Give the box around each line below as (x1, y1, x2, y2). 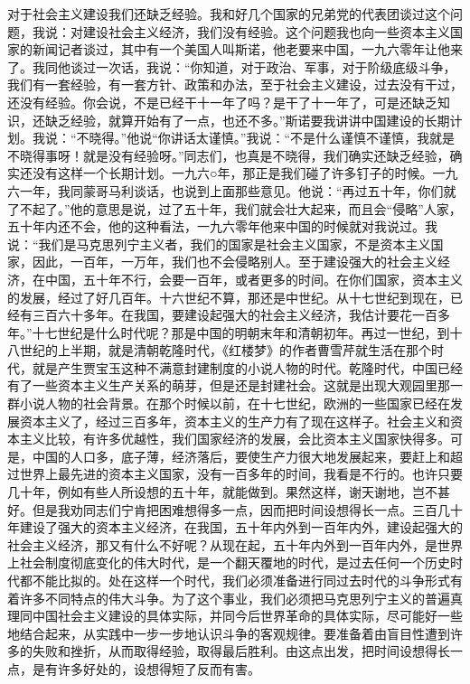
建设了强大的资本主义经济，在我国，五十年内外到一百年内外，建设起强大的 (19, 518, 463, 537)
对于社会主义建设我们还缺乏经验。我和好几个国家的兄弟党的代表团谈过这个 (7, 5, 450, 23)
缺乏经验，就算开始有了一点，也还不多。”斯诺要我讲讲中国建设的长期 (44, 110, 450, 129)
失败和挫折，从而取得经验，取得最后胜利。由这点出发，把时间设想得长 (32, 642, 450, 661)
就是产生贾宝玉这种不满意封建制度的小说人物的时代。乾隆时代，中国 (32, 358, 437, 377)
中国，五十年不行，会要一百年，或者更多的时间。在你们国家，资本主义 (44, 269, 463, 288)
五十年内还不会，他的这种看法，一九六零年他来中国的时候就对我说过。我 (7, 217, 437, 236)
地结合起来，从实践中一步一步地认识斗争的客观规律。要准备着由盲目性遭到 (7, 623, 450, 642)
